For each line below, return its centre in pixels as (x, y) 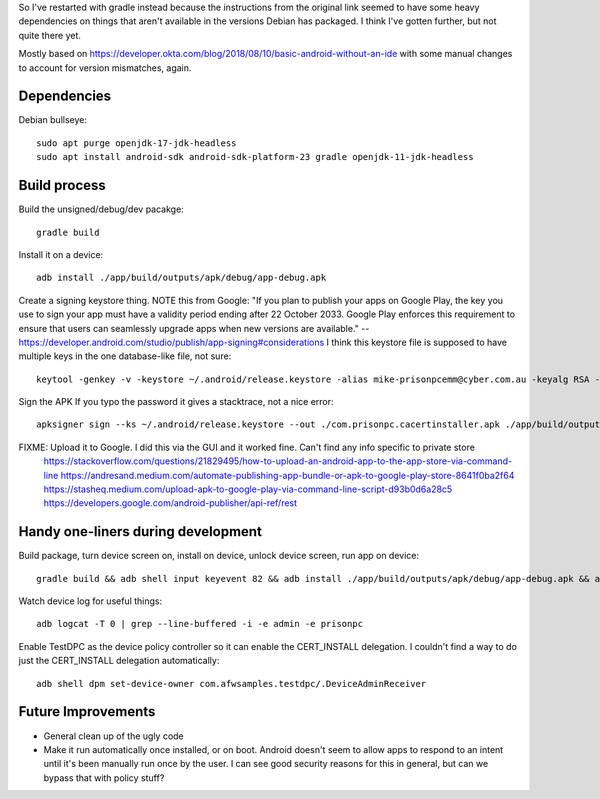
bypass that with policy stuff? (104, 777)
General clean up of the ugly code (113, 736)
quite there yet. (50, 35)
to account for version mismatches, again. (105, 67)
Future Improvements (87, 711)
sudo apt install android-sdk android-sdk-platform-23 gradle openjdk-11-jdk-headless (255, 157)
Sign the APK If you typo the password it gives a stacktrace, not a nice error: (176, 402)
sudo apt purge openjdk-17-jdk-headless (136, 143)
